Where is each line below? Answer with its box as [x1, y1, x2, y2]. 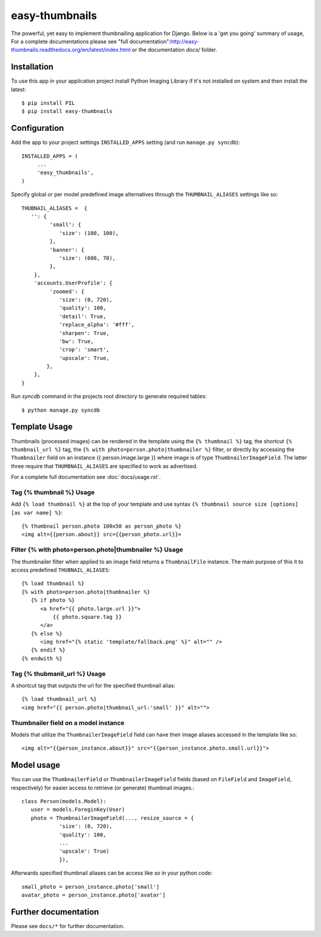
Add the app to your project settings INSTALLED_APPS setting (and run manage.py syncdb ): [11, 139, 240, 146]
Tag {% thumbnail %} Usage [11, 488, 95, 496]
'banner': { [49, 246, 84, 253]
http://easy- [170, 37, 199, 45]
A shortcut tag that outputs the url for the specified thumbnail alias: [11, 682, 175, 689]
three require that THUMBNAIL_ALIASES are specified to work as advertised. [11, 462, 198, 469]
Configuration [11, 123, 64, 133]
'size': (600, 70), [59, 255, 116, 261]
